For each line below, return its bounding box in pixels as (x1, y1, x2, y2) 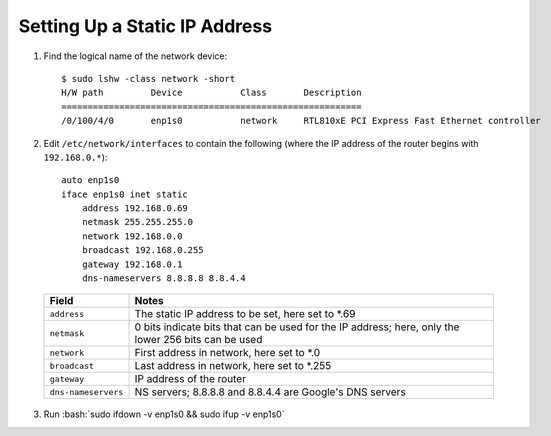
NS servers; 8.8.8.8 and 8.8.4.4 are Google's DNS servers (134, 385, 407, 399)
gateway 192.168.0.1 (81, 258, 183, 270)
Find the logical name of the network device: (43, 50, 228, 62)
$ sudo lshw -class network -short (61, 73, 236, 84)
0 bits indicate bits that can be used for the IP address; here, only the (134, 320, 460, 334)
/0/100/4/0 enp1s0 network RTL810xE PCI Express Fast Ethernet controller (61, 115, 542, 127)
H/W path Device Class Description (61, 87, 362, 99)
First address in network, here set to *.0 (134, 346, 321, 360)
